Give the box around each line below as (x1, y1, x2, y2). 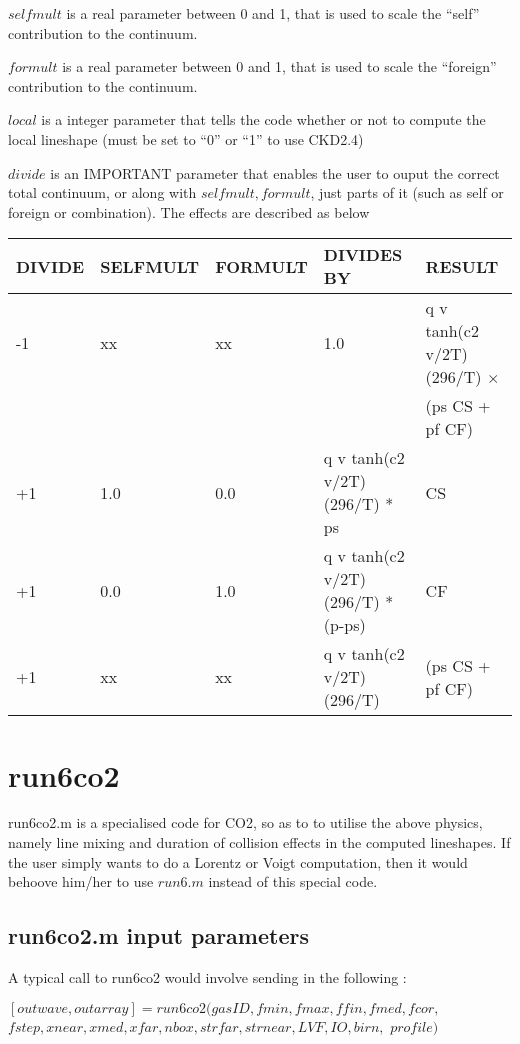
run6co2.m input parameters (8, 920, 309, 951)
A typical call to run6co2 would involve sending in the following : (8, 967, 407, 988)
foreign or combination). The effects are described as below (8, 201, 370, 222)
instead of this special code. (208, 871, 378, 892)
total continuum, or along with (8, 182, 197, 203)
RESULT (425, 254, 499, 278)
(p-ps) (323, 613, 366, 637)
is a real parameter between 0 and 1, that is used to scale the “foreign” (62, 56, 497, 77)
